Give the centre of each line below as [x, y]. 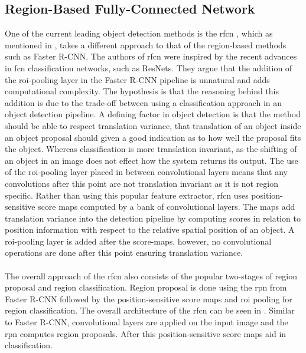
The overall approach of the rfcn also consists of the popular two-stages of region [151, 276]
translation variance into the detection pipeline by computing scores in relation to [153, 218]
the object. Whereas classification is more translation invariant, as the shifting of [151, 149]
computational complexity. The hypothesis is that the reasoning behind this [142, 91]
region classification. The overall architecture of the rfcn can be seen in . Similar [150, 310]
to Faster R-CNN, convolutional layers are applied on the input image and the [147, 322]
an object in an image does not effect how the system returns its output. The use [152, 160]
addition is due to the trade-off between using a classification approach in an [143, 102]
